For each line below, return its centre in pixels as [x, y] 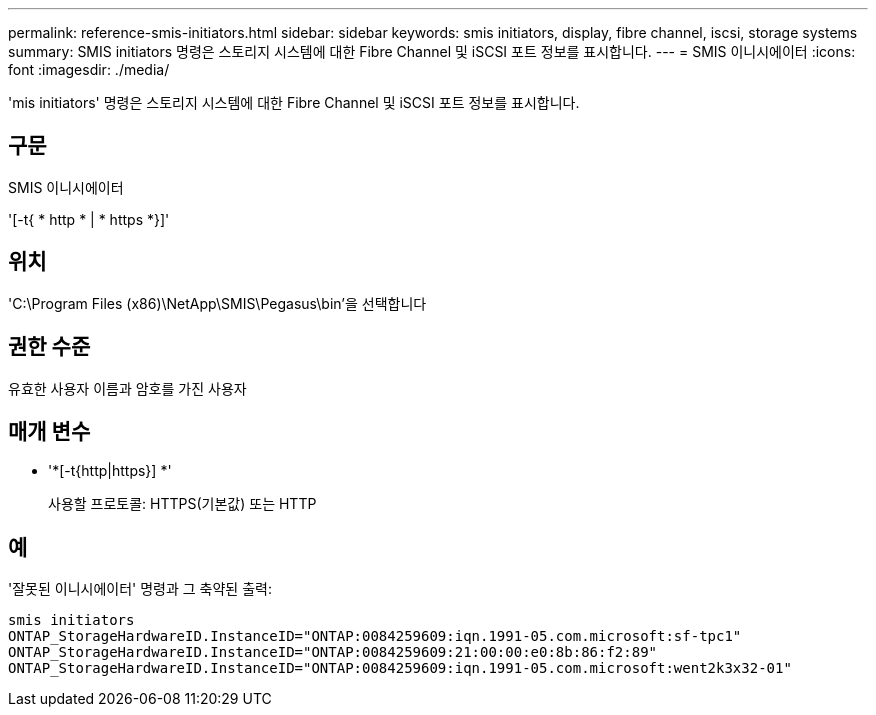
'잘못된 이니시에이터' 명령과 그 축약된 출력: [140, 589]
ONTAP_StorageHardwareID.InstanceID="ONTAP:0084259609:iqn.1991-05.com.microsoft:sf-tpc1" [375, 636]
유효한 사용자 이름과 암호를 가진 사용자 [127, 388]
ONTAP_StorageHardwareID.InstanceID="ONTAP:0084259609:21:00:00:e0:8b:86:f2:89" [333, 652]
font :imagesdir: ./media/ [89, 69]
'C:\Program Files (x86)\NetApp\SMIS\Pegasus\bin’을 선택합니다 [217, 303]
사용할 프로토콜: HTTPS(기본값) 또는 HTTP [182, 504]
